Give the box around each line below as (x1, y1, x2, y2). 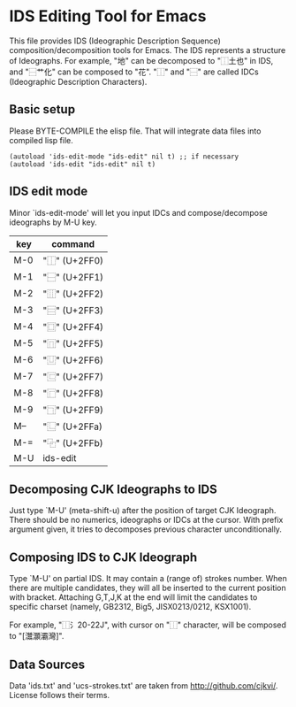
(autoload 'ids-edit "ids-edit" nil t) (9, 159, 156, 169)
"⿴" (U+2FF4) (42, 320, 104, 333)
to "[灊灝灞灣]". (9, 631, 65, 642)
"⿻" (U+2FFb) (42, 436, 103, 449)
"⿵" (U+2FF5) (42, 337, 104, 350)
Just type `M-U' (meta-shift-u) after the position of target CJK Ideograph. (9, 505, 277, 516)
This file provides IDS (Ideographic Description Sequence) (9, 35, 221, 46)
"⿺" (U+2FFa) (42, 420, 103, 433)
